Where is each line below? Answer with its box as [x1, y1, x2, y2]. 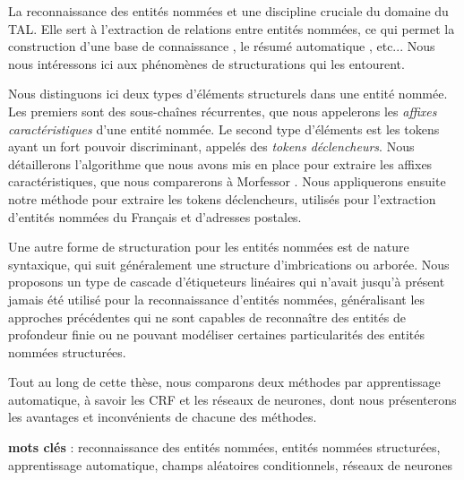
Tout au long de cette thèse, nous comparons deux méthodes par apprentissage [8, 373, 441, 391]
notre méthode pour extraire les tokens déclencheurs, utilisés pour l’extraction [8, 189, 436, 208]
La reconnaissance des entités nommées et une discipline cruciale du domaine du [8, 2, 449, 20]
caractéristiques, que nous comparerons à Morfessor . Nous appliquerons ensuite [8, 172, 446, 191]
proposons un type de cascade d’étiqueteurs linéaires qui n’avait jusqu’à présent [8, 272, 445, 291]
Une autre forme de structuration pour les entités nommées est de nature [8, 237, 409, 256]
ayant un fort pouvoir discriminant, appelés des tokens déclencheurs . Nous [8, 137, 415, 156]
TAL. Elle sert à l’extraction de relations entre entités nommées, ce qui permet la [8, 19, 455, 38]
